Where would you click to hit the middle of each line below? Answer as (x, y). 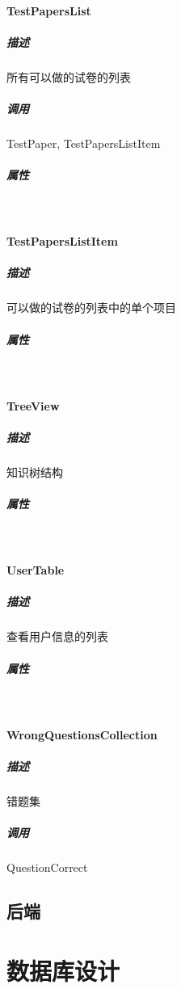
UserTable (36, 570)
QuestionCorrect (47, 867)
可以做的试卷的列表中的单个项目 (91, 307)
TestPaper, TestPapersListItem (84, 143)
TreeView (33, 405)
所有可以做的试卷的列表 (69, 76)
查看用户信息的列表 (57, 636)
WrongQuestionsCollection (82, 734)
